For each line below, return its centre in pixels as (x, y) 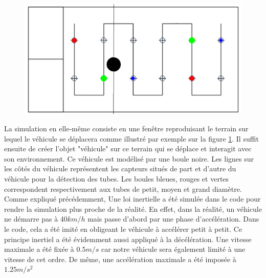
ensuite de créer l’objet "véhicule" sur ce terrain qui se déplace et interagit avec (128, 148)
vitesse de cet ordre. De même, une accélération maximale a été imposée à (120, 259)
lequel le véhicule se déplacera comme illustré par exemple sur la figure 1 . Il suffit (131, 138)
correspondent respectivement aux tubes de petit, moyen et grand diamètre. (123, 188)
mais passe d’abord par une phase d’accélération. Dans (173, 219)
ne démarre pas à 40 (36, 219)
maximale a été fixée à (39, 249)
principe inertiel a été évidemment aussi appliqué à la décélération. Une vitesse (128, 239)
